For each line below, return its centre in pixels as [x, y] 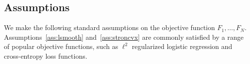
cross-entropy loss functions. [46, 56]
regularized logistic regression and [182, 46]
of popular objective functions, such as [61, 46]
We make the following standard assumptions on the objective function [109, 27]
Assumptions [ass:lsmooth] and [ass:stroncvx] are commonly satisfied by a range [124, 37]
